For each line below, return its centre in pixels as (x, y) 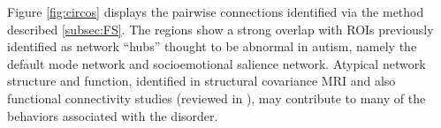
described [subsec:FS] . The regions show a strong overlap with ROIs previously (220, 29)
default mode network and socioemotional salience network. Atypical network (217, 63)
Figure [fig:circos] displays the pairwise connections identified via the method (216, 11)
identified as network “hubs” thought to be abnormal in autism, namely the (212, 46)
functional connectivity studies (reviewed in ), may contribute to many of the (217, 98)
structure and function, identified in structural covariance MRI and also (201, 81)
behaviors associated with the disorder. (113, 115)
